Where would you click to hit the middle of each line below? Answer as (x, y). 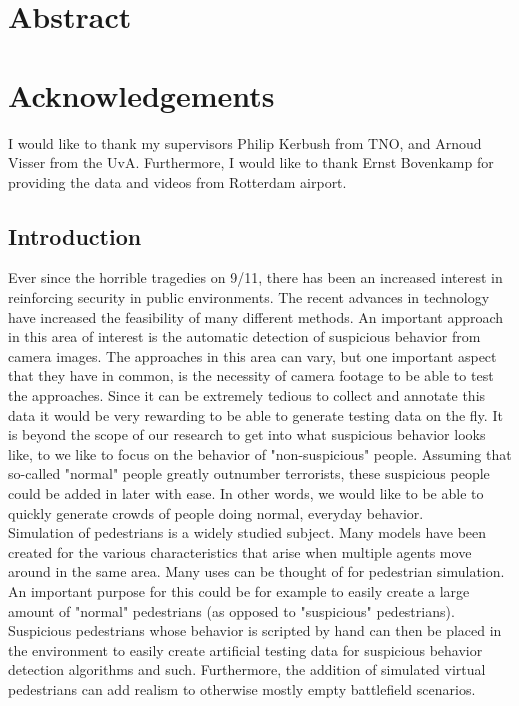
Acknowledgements (141, 94)
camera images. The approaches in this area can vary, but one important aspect (252, 355)
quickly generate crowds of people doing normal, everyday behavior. (216, 512)
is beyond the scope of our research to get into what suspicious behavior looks (247, 434)
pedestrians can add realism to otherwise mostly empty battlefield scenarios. (242, 688)
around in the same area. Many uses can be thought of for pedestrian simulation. (256, 571)
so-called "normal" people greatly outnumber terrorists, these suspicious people (249, 473)
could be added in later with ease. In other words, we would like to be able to (246, 493)
